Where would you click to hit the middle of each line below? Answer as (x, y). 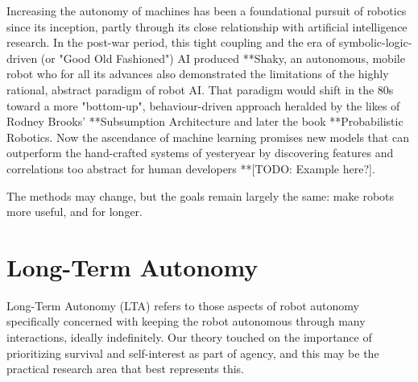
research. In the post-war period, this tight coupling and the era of (171, 42)
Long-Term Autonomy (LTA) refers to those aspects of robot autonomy (183, 305)
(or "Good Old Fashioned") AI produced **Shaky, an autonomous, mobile (223, 58)
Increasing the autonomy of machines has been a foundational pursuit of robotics (207, 10)
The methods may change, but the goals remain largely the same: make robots (201, 195)
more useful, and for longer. (74, 212)
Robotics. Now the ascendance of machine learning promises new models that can (208, 137)
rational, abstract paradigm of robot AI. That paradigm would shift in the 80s (200, 89)
